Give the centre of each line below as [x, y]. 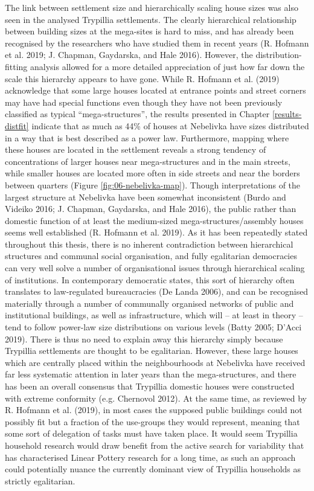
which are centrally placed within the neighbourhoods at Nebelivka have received [155, 362]
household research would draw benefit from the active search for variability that [155, 445]
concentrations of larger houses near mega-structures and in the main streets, [148, 161]
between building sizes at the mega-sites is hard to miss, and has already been [149, 31]
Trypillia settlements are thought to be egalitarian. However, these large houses [152, 351]
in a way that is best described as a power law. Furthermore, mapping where [147, 137]
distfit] [17, 125]
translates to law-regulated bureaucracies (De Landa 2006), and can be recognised [157, 291]
